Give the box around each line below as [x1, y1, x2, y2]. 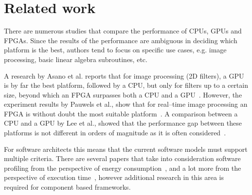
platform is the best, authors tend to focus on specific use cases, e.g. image [4, 45, 227, 55]
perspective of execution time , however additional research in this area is [4, 172, 224, 182]
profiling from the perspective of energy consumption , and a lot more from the [4, 162, 241, 173]
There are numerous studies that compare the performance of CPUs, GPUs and [4, 26, 242, 36]
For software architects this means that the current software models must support [4, 144, 248, 154]
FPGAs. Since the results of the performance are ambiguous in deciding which [4, 35, 237, 45]
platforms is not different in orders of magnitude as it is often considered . [4, 128, 226, 138]
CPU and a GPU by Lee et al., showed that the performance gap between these [4, 118, 242, 128]
